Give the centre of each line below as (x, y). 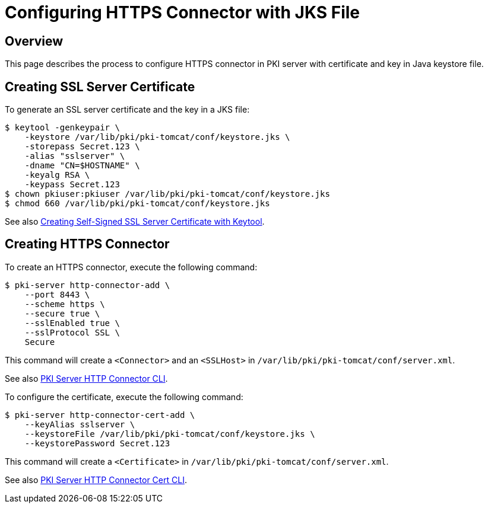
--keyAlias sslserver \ (80, 424)
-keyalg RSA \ (57, 175)
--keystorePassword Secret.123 (97, 443)
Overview (34, 41)
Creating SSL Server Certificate (100, 87)
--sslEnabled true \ (72, 323)
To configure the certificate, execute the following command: (124, 397)
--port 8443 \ (57, 294)
